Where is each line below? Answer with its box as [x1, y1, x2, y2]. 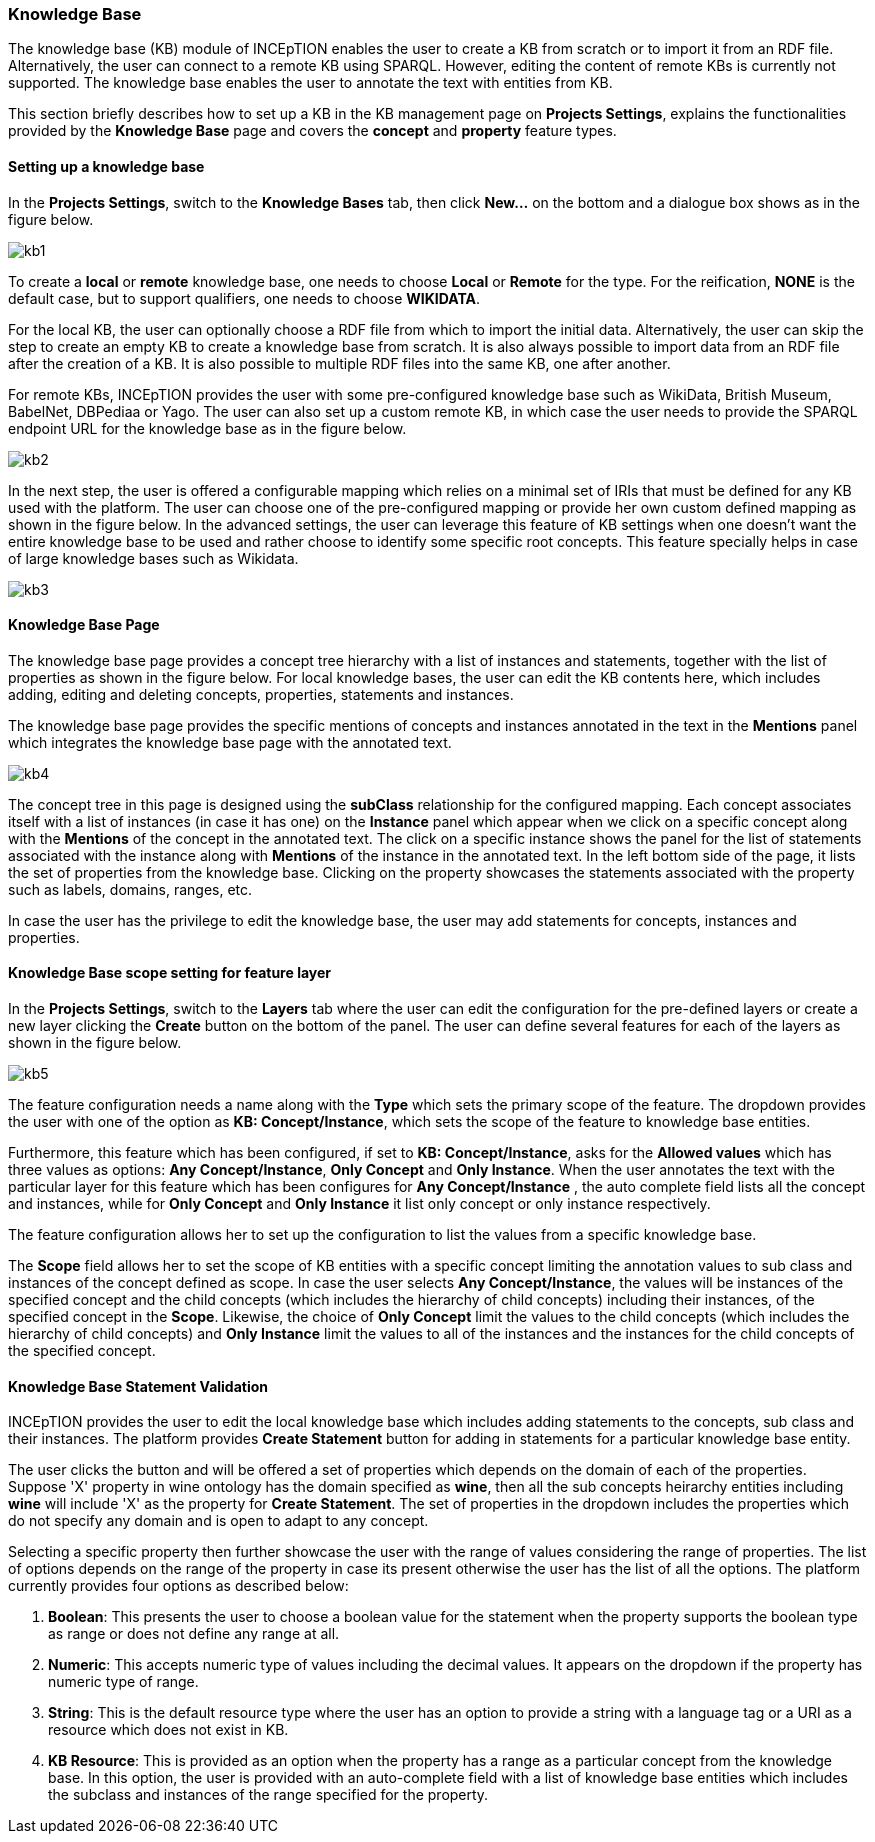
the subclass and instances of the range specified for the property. [48, 1786, 489, 1804]
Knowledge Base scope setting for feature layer [8, 964, 332, 982]
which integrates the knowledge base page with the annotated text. [8, 733, 452, 751]
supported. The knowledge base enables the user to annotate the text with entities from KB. [8, 74, 613, 92]
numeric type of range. [48, 1673, 199, 1691]
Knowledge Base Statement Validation [8, 1377, 269, 1395]
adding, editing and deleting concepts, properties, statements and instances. [8, 685, 514, 703]
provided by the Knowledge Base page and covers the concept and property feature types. [8, 122, 617, 140]
